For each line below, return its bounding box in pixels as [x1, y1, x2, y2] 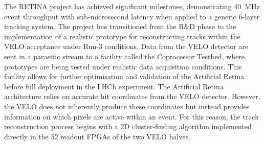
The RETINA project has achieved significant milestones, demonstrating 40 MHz [4, 1, 260, 11]
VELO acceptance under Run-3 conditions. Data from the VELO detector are [4, 41, 249, 52]
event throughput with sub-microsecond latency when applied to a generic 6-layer [4, 11, 260, 21]
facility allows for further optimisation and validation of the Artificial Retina [4, 71, 245, 82]
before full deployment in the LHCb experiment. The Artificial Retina [4, 81, 224, 91]
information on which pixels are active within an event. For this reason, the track [4, 111, 259, 122]
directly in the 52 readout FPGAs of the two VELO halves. [4, 131, 190, 141]
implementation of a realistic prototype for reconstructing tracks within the [4, 31, 240, 41]
